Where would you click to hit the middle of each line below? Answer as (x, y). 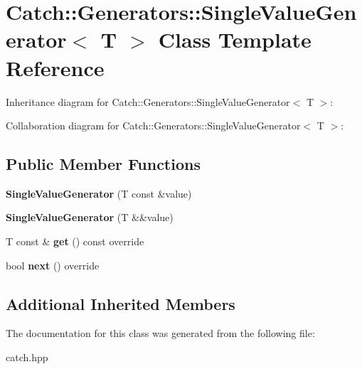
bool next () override (53, 265)
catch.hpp (27, 357)
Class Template (235, 39)
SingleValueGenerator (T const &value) (99, 193)
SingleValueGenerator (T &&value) (90, 217)
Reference (55, 67)
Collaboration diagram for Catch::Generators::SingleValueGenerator (153, 125)
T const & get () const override (75, 241)
